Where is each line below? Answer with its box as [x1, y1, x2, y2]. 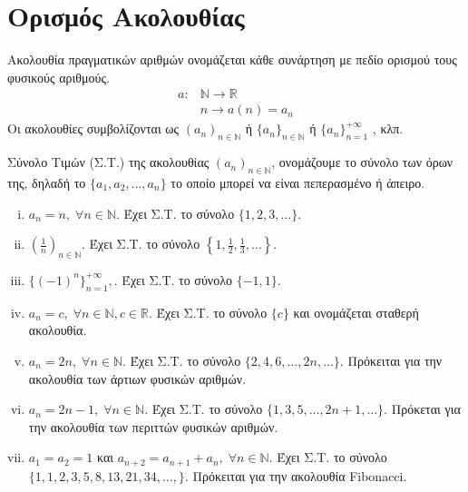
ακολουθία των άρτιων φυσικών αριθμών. [28, 369, 247, 388]
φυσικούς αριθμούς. [7, 67, 110, 86]
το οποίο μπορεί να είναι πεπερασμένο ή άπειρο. [171, 172, 425, 192]
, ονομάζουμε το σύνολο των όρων [271, 153, 453, 172]
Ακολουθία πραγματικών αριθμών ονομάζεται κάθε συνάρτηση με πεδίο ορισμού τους [7, 50, 457, 69]
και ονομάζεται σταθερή [293, 302, 419, 321]
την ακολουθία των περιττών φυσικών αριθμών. [28, 417, 278, 436]
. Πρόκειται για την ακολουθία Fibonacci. [184, 466, 407, 485]
